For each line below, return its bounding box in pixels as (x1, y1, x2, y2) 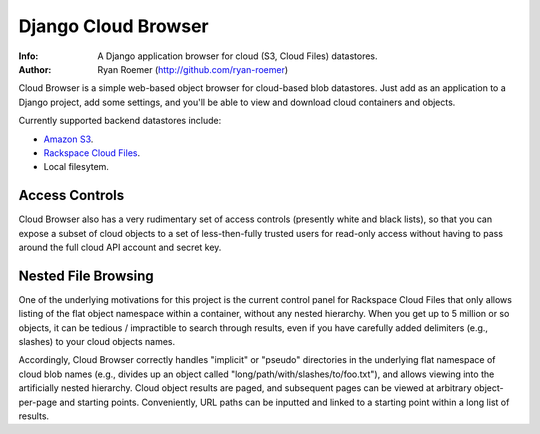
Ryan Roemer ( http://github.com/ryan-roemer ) (97, 63, 289, 75)
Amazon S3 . (43, 133, 94, 145)
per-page (18, 396, 58, 408)
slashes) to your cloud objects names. (18, 336, 175, 348)
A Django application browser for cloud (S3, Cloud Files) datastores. (97, 50, 379, 62)
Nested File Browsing (18, 267, 154, 284)
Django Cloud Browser (18, 15, 209, 37)
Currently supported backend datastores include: (18, 115, 222, 127)
